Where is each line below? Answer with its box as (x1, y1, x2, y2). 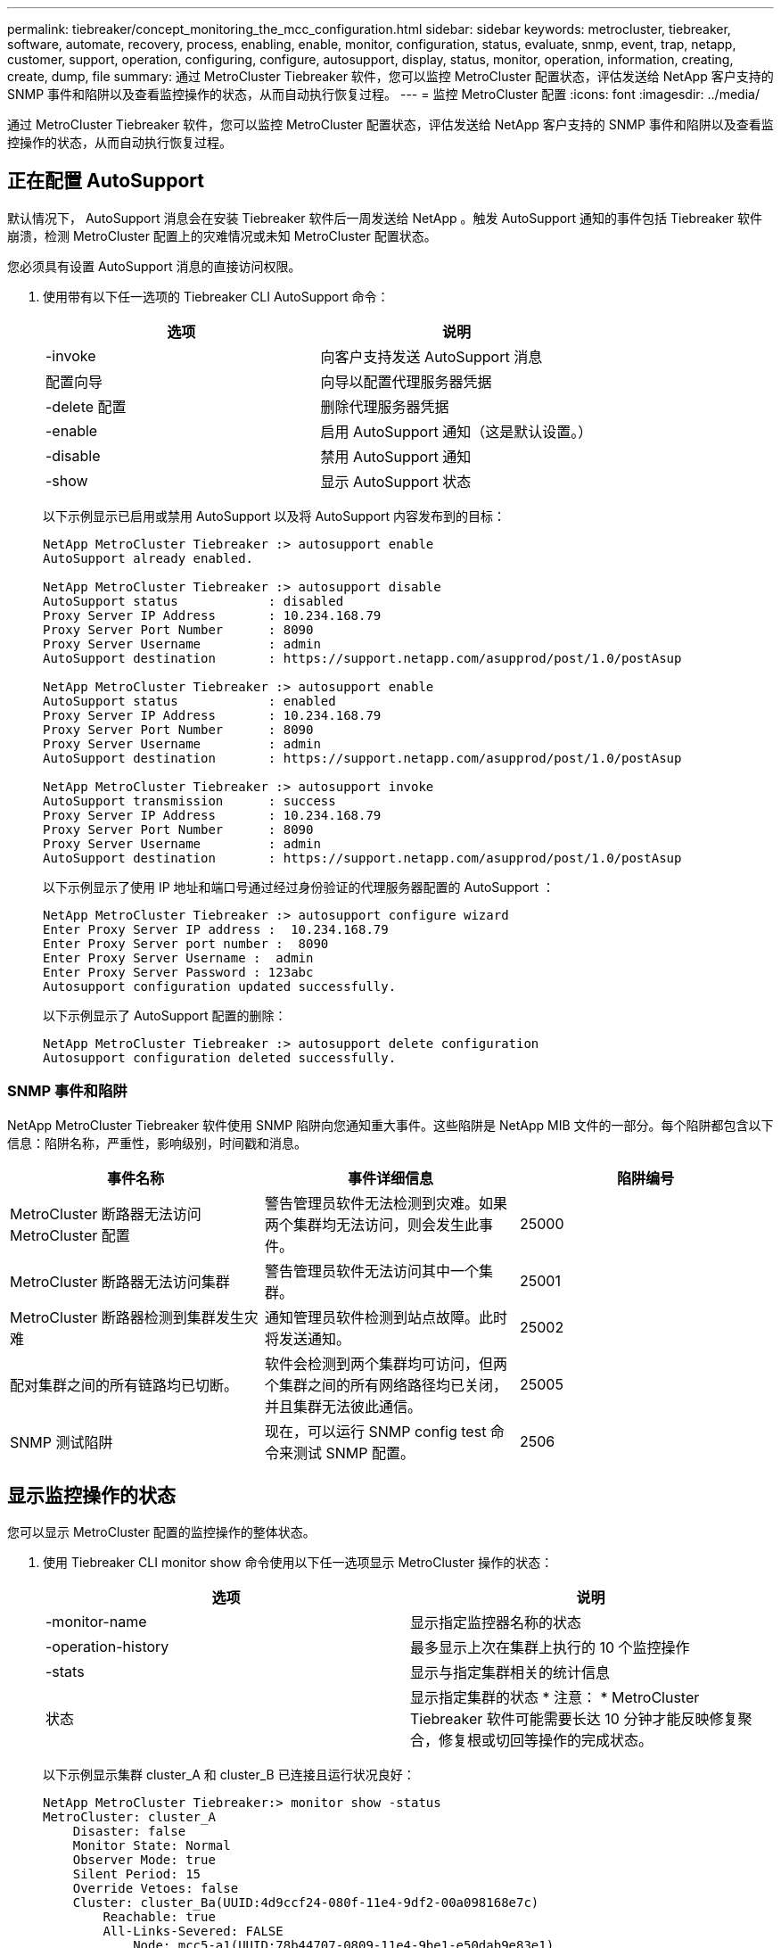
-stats (45, 1663, 85, 1681)
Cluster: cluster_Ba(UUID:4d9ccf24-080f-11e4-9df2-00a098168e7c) (72, 1895, 539, 1911)
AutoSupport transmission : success (43, 793, 336, 808)
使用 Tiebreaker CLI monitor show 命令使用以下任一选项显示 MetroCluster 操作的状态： (43, 1555, 554, 1571)
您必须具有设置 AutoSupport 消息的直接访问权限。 (7, 258, 301, 274)
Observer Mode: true (72, 1853, 216, 1868)
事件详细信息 (347, 1168, 433, 1187)
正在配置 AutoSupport (7, 169, 204, 193)
